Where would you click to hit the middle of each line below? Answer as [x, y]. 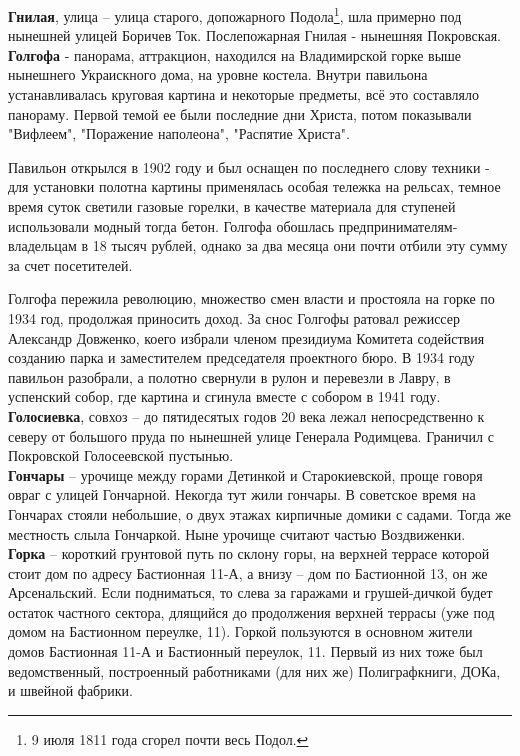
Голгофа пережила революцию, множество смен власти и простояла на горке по [251, 298]
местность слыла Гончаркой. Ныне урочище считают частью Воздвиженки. [237, 533]
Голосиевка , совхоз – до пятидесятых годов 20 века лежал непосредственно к [246, 415]
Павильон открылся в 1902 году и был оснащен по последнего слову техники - [249, 166]
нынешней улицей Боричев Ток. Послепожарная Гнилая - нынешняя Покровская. [254, 35]
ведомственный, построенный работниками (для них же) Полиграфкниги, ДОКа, [254, 670]
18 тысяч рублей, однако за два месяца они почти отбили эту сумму [300, 245]
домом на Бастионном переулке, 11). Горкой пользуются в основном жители [240, 631]
